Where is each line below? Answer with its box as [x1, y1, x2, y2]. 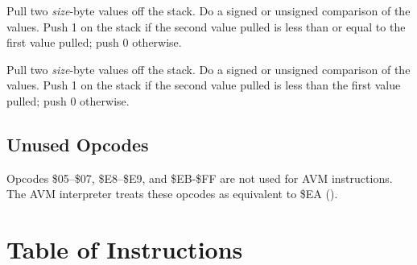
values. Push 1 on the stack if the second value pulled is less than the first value [6, 77, 401, 93]
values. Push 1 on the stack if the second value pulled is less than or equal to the [6, 18, 406, 35]
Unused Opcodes [6, 131, 149, 156]
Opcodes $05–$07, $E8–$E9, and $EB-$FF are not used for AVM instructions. [6, 169, 393, 186]
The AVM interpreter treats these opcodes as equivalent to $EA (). [6, 185, 338, 202]
